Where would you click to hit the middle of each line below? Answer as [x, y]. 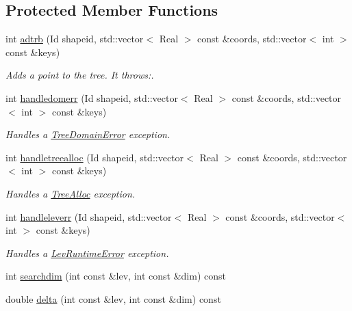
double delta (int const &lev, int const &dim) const [113, 298]
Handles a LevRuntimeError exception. [87, 253]
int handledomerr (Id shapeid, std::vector [92, 97]
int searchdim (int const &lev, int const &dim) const [116, 276]
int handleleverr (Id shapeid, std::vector [89, 216]
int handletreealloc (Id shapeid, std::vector [95, 157]
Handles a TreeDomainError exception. [88, 134]
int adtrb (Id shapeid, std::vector [75, 39]
